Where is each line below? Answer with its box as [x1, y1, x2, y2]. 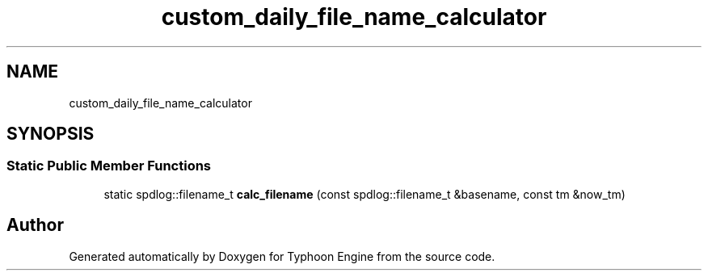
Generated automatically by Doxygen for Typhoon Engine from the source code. [69, 249, 495, 263]
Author [6, 215, 64, 236]
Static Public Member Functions [6, 157, 212, 174]
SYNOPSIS [6, 124, 95, 145]
